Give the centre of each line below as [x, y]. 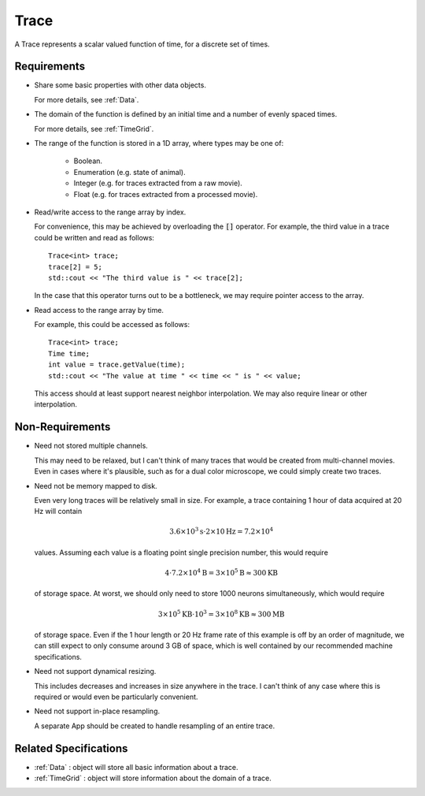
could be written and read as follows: [94, 237]
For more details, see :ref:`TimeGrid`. [94, 128]
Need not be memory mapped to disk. [96, 485]
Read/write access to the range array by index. [110, 212]
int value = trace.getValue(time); [117, 365]
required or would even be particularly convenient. [116, 697]
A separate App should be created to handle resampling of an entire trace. [155, 726]
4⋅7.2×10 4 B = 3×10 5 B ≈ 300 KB [222, 573]
